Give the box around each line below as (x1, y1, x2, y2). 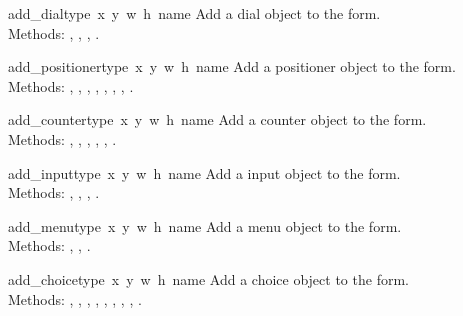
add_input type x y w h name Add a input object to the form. (8, 162, 401, 183)
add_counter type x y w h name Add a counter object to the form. (8, 109, 427, 130)
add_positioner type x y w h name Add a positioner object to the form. (8, 56, 456, 77)
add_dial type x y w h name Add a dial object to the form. (8, 3, 381, 23)
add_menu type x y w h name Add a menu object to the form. (8, 215, 402, 236)
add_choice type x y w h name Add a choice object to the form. (8, 268, 409, 289)
